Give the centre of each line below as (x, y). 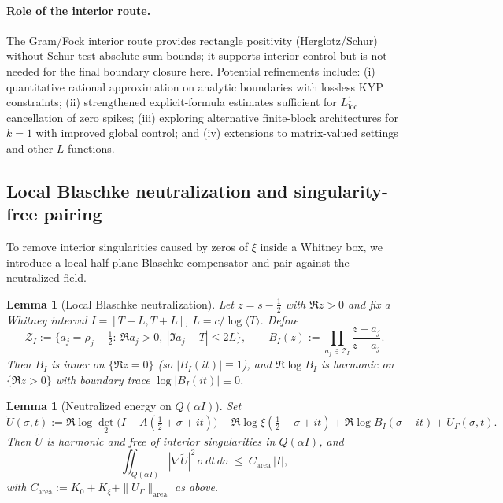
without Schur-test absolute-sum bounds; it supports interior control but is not (197, 55)
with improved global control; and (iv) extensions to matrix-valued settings (217, 133)
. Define (279, 319)
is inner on (78, 364)
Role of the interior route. (79, 10)
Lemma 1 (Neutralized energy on (89, 406)
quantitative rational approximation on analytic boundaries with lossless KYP (195, 86)
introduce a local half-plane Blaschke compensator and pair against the (178, 262)
